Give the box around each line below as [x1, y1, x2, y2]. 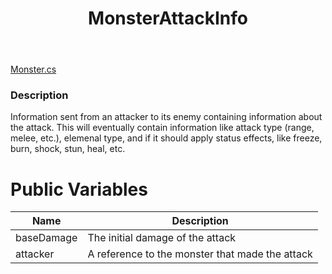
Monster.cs [10, 63, 57, 76]
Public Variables [10, 178, 148, 201]
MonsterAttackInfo [88, 7, 248, 30]
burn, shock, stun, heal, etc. [10, 143, 126, 155]
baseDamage [15, 231, 78, 245]
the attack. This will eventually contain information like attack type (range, [10, 122, 315, 134]
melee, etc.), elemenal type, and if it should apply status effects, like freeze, [10, 132, 323, 144]
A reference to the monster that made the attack [87, 247, 313, 261]
